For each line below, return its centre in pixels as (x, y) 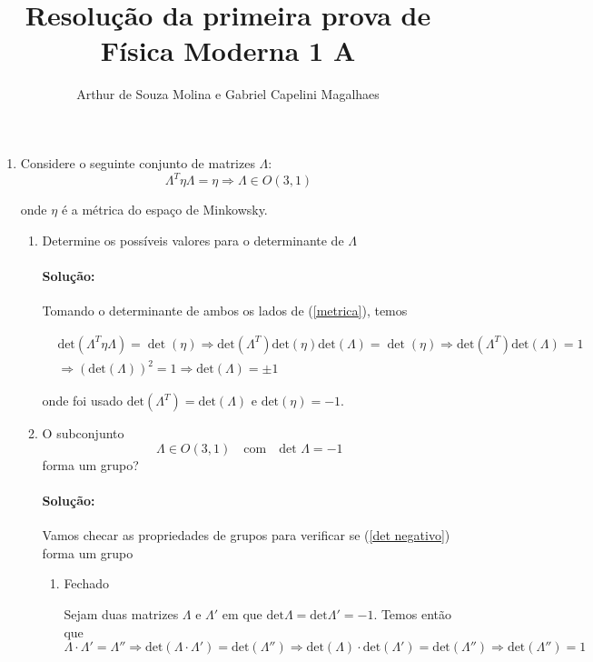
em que (242, 613)
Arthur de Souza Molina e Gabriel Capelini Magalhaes (228, 94)
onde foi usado (82, 401)
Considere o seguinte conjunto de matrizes (138, 162)
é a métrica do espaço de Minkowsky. (164, 209)
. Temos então (412, 613)
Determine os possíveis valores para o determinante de (193, 240)
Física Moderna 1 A (228, 50)
